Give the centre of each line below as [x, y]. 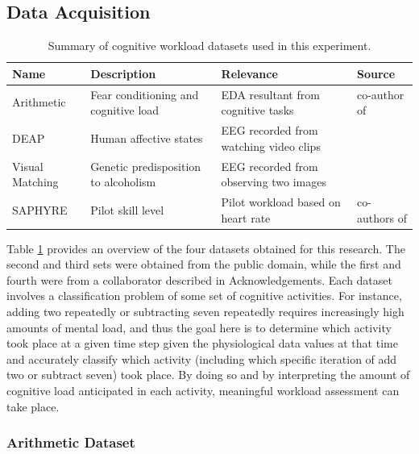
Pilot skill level [127, 209]
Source [376, 73]
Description [123, 73]
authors [375, 217]
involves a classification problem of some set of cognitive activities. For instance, [204, 296]
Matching [35, 182]
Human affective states [147, 137]
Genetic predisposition [146, 166]
